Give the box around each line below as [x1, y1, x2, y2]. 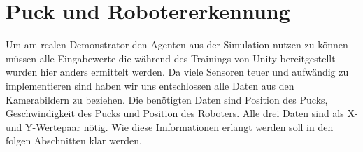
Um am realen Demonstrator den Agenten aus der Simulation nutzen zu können [6, 37, 348, 52]
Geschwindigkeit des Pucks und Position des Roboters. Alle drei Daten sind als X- [6, 106, 358, 120]
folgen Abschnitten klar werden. [6, 133, 143, 148]
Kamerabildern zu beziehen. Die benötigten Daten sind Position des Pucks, [6, 92, 328, 106]
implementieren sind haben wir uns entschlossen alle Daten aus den [6, 78, 294, 92]
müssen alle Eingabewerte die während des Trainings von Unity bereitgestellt [6, 50, 336, 65]
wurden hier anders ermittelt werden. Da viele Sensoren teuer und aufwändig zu [6, 64, 349, 79]
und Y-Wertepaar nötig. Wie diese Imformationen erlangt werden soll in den [6, 119, 334, 134]
